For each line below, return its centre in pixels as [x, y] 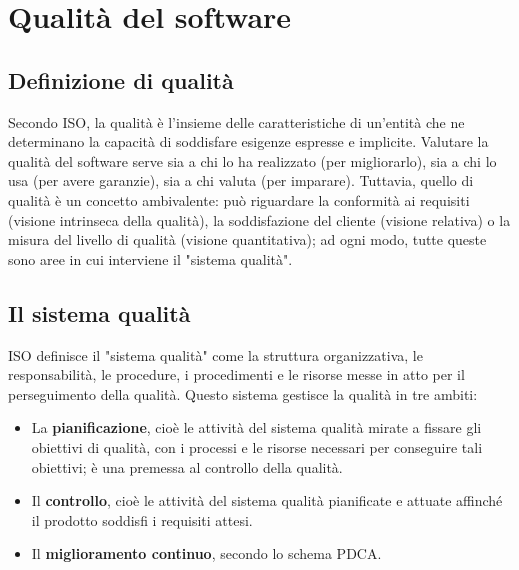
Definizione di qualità [121, 79]
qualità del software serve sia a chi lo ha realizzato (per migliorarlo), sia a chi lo [252, 160]
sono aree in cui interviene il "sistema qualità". [150, 258]
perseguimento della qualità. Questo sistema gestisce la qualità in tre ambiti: [243, 393]
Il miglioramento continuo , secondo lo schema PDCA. [206, 553]
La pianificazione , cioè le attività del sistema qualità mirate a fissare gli [256, 427]
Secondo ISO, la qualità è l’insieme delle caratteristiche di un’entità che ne [236, 121]
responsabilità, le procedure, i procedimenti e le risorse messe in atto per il [236, 374]
